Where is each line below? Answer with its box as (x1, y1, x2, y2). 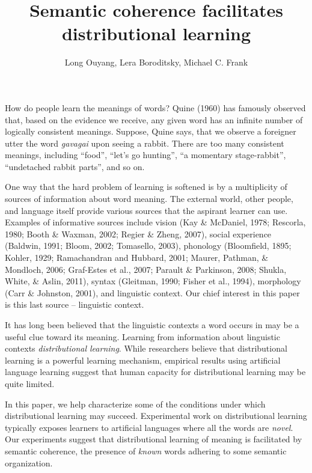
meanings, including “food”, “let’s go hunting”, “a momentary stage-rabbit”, (5, 148, 286, 161)
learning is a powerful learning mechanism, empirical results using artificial (5, 353, 281, 366)
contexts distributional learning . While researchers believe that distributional (5, 342, 287, 355)
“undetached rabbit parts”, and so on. (5, 160, 145, 172)
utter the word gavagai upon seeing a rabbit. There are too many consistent (5, 136, 284, 149)
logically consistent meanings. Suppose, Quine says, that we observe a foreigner (5, 125, 296, 138)
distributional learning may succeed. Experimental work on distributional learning (5, 409, 307, 422)
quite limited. (5, 377, 55, 389)
